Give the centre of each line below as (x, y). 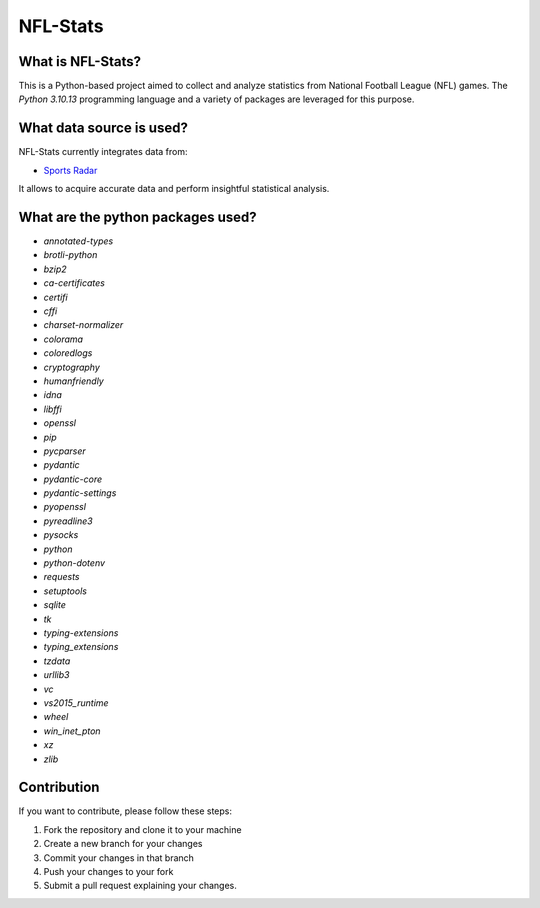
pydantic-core (73, 479)
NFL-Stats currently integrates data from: (103, 152)
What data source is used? (103, 128)
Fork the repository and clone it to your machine (142, 829)
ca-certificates (74, 283)
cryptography (71, 367)
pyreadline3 (68, 521)
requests (61, 577)
